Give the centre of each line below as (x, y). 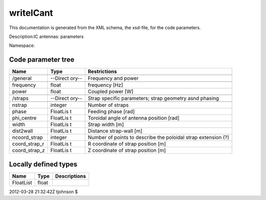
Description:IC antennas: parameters (46, 36)
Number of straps (108, 105)
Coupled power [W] (111, 92)
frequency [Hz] (105, 85)
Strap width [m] (106, 125)
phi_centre (24, 118)
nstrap (19, 105)
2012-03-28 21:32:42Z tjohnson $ (44, 192)
